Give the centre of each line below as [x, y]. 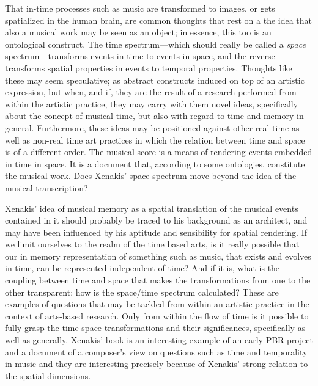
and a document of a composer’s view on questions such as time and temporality [156, 351]
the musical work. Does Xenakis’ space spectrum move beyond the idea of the [151, 176]
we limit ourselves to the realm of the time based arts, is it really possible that [152, 244]
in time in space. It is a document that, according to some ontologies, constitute [155, 163]
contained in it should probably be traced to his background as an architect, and [156, 220]
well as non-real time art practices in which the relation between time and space [155, 140]
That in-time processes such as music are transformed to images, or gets [140, 8]
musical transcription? [46, 187]
